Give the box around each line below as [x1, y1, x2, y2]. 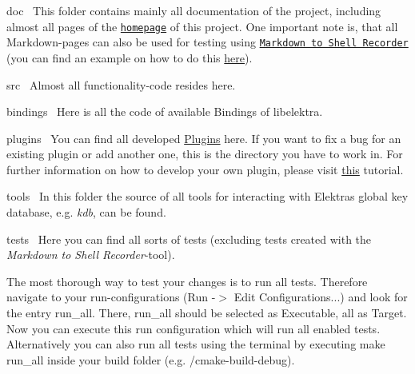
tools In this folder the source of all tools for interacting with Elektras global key [6, 188, 409, 205]
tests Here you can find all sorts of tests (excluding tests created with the [6, 230, 372, 247]
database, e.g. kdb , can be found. [6, 204, 166, 221]
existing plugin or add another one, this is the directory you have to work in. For [6, 145, 403, 162]
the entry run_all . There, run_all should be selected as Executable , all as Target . [6, 304, 407, 321]
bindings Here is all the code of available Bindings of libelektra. [6, 103, 323, 120]
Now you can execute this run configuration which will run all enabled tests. [6, 320, 381, 336]
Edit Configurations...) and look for [233, 288, 408, 305]
